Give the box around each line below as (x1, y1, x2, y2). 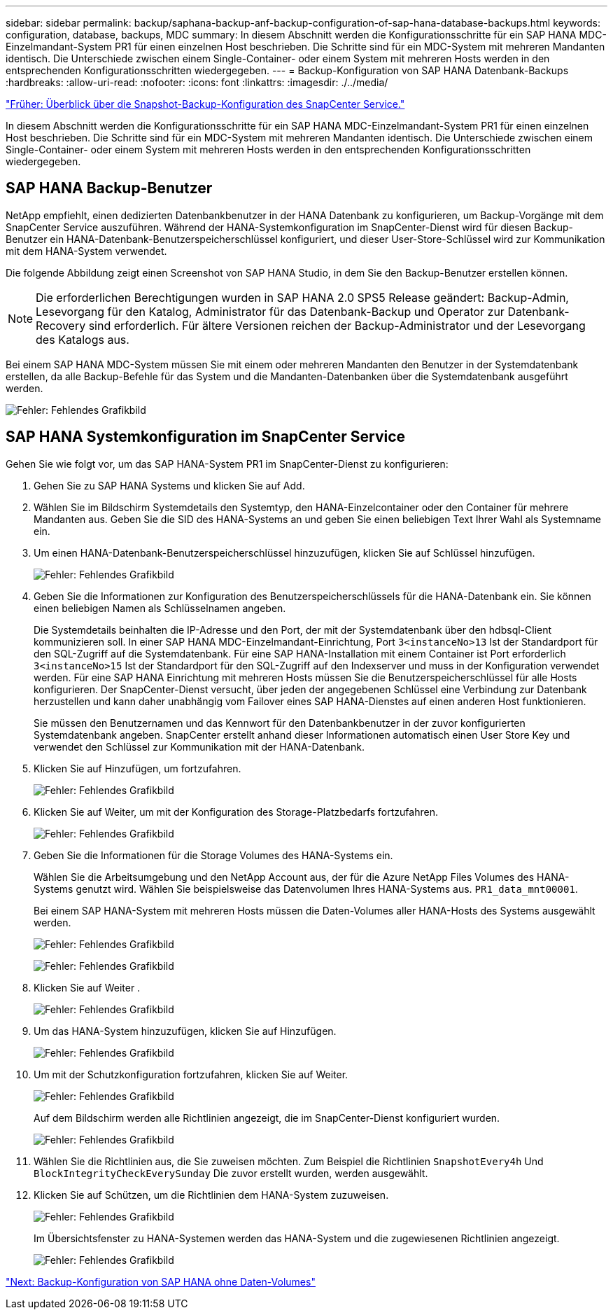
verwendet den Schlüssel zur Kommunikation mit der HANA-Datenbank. (34, 740, 365, 753)
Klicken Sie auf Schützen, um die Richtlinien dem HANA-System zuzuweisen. (34, 1188, 389, 1201)
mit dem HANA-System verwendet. (6, 244, 167, 257)
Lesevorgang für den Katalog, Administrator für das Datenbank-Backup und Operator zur (36, 304, 505, 319)
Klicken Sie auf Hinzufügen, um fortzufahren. (34, 762, 241, 774)
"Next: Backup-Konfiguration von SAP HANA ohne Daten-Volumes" (6, 1275, 316, 1288)
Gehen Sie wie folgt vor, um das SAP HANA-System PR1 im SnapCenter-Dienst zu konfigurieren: (6, 457, 449, 470)
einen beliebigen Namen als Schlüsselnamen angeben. (34, 601, 286, 614)
